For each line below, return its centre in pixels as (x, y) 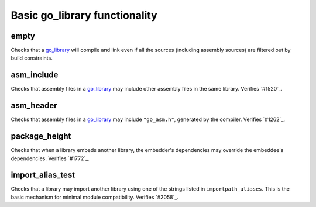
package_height (41, 137)
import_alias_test (43, 175)
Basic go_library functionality (84, 15)
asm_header (34, 106)
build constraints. (32, 58)
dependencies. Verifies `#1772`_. (50, 158)
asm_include (35, 75)
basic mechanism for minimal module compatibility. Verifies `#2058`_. (95, 197)
